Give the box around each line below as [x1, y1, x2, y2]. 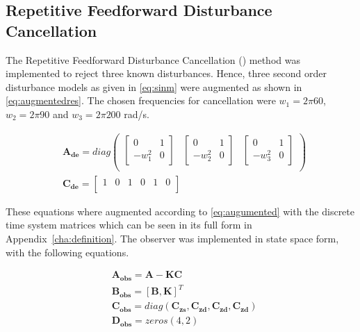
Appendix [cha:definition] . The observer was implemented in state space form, [6, 231, 339, 245]
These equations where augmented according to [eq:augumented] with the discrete [6, 204, 354, 218]
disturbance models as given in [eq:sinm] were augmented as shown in [6, 79, 302, 94]
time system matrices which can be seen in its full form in [6, 217, 252, 232]
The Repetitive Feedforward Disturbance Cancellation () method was [6, 52, 300, 67]
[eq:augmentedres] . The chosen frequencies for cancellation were [6, 93, 276, 108]
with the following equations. [6, 244, 129, 259]
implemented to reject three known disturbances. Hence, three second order [6, 66, 327, 81]
